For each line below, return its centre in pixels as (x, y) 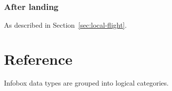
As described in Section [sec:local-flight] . (65, 25)
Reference (38, 59)
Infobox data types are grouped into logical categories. (86, 82)
